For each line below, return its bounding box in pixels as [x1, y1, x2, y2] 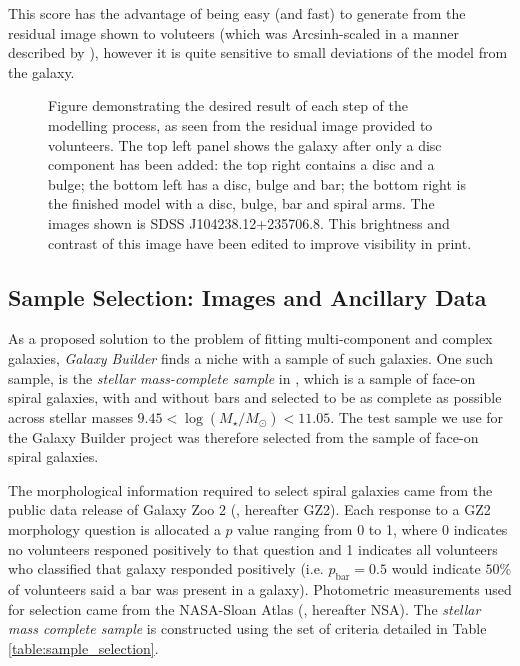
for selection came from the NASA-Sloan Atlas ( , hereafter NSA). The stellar [8, 598, 481, 619]
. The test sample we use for [330, 406, 504, 427]
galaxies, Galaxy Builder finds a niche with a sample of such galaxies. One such [8, 347, 494, 368]
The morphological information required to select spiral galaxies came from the [8, 479, 493, 500]
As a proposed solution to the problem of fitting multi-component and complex [8, 328, 493, 349]
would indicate [391, 558, 481, 579]
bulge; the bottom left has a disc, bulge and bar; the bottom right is [48, 173, 466, 194]
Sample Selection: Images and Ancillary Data [8, 281, 487, 312]
